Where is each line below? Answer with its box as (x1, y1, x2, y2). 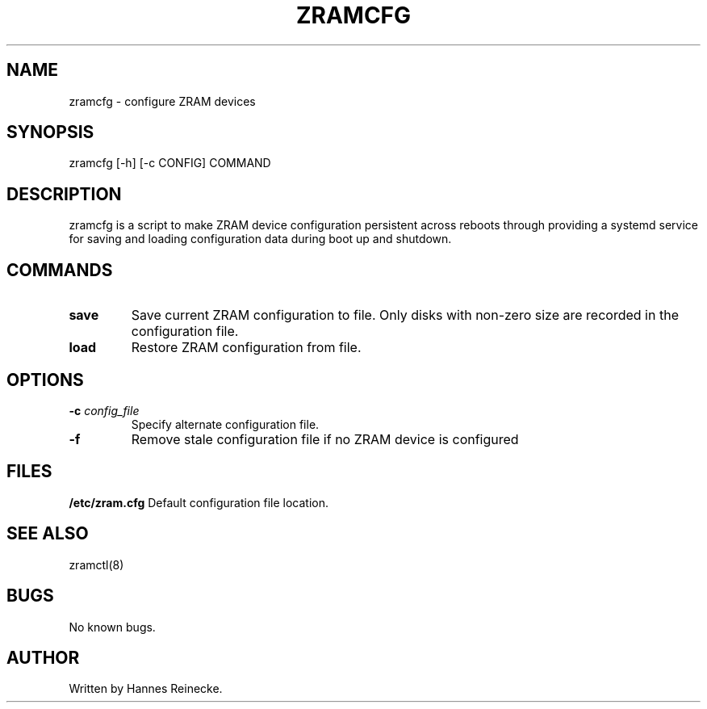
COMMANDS (6, 259, 113, 280)
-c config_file (69, 403, 140, 417)
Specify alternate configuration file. (131, 417, 320, 431)
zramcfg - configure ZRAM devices (69, 94, 256, 108)
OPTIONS (6, 369, 84, 390)
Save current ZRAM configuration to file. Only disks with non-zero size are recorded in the (131, 307, 679, 324)
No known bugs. (69, 619, 156, 634)
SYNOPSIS (6, 122, 94, 143)
